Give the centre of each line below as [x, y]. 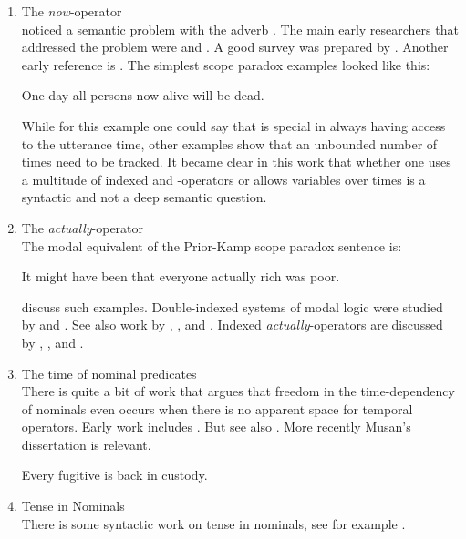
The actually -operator [83, 227]
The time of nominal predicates [109, 373]
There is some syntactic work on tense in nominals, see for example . [213, 523]
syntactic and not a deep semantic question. [144, 197]
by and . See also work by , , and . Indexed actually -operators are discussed [232, 325]
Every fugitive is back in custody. [114, 475]
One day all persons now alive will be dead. [143, 95]
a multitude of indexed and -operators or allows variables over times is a [223, 179]
